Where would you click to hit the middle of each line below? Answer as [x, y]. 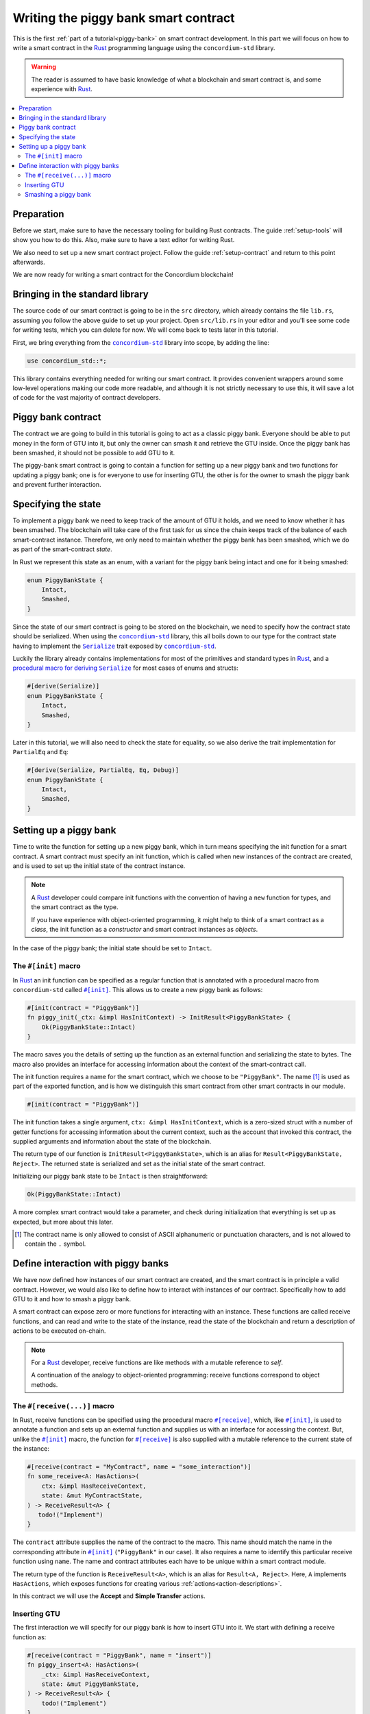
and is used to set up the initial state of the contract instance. [99, 866]
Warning [44, 67]
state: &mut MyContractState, [92, 1496]
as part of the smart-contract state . [62, 549]
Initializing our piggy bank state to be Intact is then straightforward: [110, 1176]
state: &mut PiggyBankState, [90, 1684]
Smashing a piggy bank [58, 195]
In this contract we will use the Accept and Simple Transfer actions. [109, 1596]
